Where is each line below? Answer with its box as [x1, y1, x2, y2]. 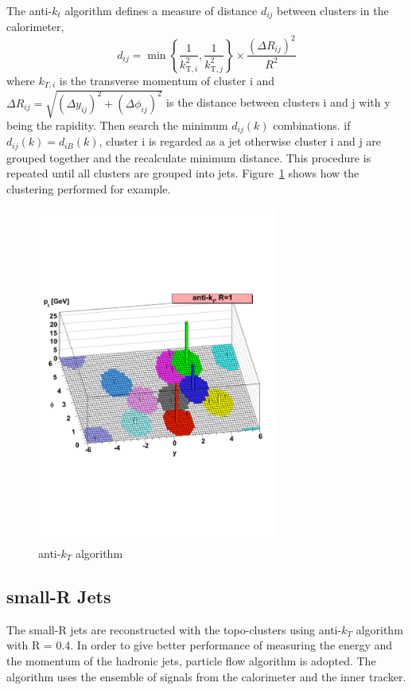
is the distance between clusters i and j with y [166, 94, 391, 111]
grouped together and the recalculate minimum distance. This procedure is [6, 149, 371, 166]
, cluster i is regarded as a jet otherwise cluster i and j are [99, 133, 382, 150]
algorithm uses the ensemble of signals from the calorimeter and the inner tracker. [6, 668, 406, 684]
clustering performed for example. [6, 181, 171, 197]
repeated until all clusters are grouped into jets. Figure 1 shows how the [6, 165, 360, 181]
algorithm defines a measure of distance [64, 2, 258, 18]
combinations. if [273, 116, 351, 133]
